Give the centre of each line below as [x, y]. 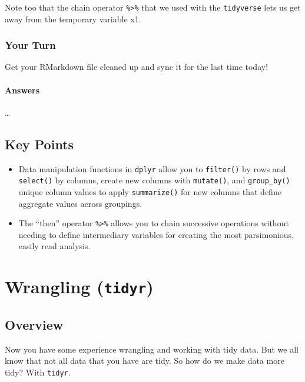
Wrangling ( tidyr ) [79, 286]
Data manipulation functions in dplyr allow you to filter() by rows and [152, 168]
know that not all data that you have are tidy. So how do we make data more [145, 361]
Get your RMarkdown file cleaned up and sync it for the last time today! [137, 67]
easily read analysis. [54, 246]
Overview [34, 324]
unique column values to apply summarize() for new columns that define [150, 191]
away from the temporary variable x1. [73, 19]
